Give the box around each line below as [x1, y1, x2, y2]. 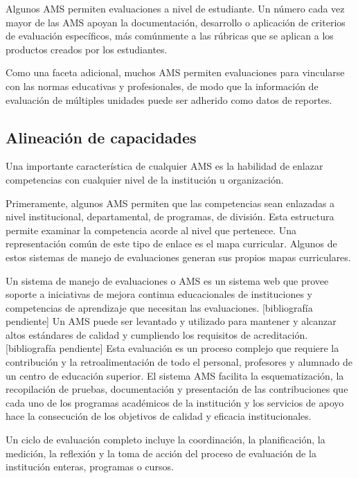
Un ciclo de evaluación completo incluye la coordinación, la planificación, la [6, 432, 325, 447]
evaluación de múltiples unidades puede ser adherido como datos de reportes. [6, 92, 332, 107]
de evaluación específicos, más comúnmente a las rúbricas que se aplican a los [6, 28, 334, 43]
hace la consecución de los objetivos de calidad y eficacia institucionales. [6, 409, 312, 423]
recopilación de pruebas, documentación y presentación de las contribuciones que [6, 382, 348, 396]
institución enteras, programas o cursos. [6, 459, 174, 474]
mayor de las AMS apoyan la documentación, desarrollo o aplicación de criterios [6, 15, 346, 29]
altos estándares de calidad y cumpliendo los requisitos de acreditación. [6, 327, 308, 342]
